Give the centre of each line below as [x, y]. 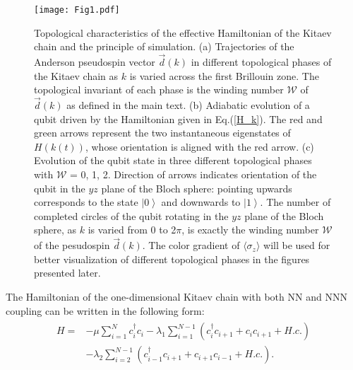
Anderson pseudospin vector [95, 62]
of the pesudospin [72, 245]
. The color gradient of [191, 245]
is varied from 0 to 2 [132, 230]
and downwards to [201, 202]
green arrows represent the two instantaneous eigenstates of [162, 133]
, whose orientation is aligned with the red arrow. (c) [199, 146]
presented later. [67, 273]
